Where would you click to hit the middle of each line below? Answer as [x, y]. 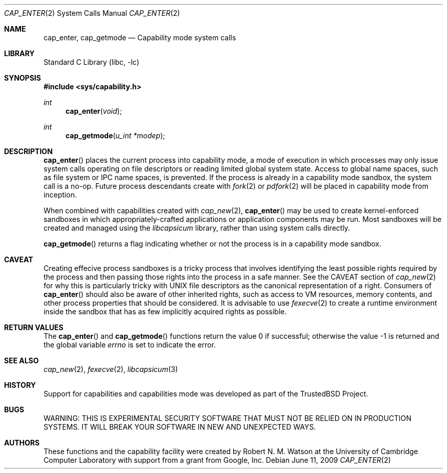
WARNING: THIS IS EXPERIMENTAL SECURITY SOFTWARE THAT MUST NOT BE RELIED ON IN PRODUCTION [228, 418]
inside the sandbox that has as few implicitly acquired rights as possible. [165, 312]
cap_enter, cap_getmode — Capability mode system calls [140, 38]
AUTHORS [22, 443]
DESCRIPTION [29, 151]
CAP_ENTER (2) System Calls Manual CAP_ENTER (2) [92, 13]
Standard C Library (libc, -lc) [91, 62]
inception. [60, 195]
